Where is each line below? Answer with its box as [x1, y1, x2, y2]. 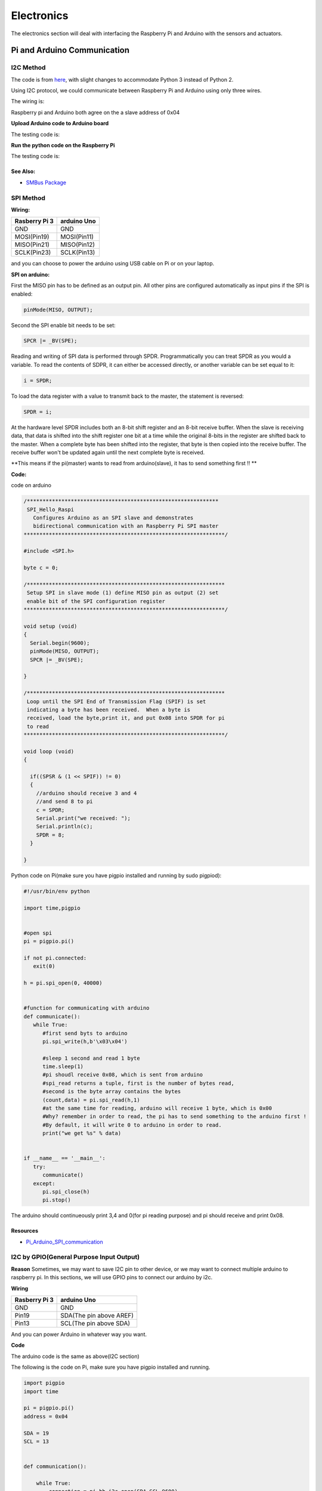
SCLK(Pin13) [60, 248, 95, 256]
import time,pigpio [23, 904, 80, 911]
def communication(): [23, 1463, 87, 1470]
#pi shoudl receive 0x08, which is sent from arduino [42, 1071, 203, 1078]
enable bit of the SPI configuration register [27, 598, 165, 605]
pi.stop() [42, 1196, 72, 1204]
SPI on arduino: [11, 271, 50, 278]
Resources [11, 1227, 39, 1235]
